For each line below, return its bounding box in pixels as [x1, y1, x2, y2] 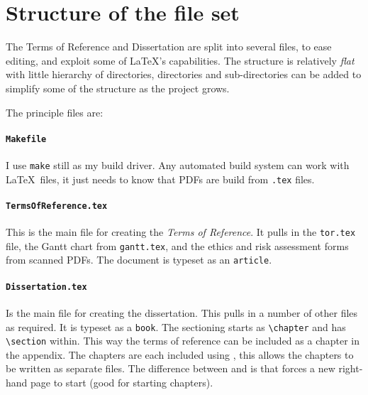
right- [338, 361, 363, 376]
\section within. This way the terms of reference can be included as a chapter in [6, 333, 360, 348]
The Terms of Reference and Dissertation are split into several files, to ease [6, 39, 332, 54]
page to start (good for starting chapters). [30, 375, 213, 390]
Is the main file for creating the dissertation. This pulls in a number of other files [6, 305, 358, 320]
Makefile [6, 134, 47, 144]
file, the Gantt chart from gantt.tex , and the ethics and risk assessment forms [6, 238, 349, 253]
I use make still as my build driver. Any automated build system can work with [6, 157, 350, 172]
